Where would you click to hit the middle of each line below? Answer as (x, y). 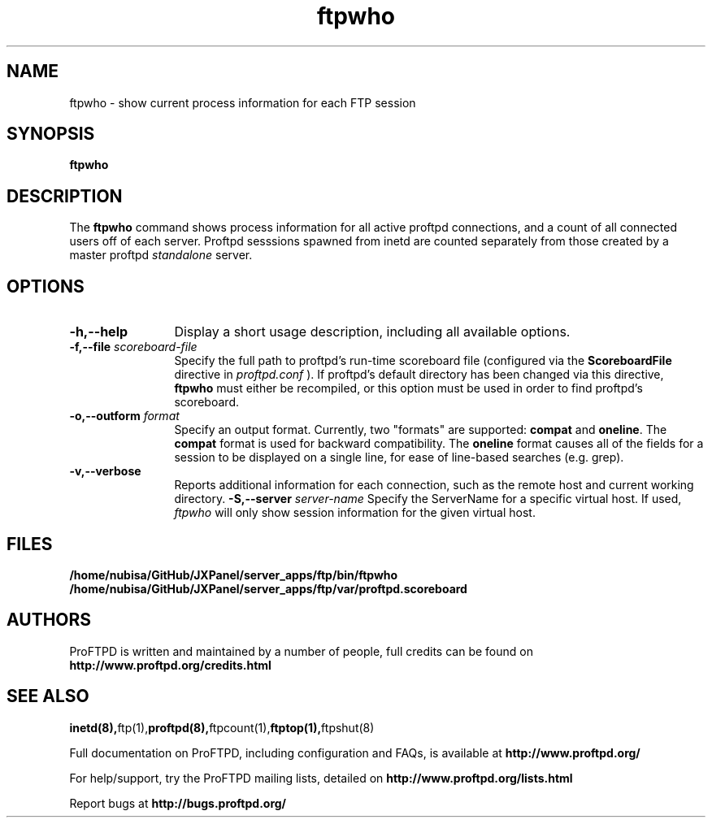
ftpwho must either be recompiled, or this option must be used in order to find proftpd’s (408, 388)
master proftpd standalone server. (161, 255)
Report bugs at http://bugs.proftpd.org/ (178, 803)
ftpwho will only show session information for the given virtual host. (355, 513)
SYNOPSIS (51, 134)
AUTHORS (49, 620)
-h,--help (99, 332)
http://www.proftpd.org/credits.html (170, 665)
